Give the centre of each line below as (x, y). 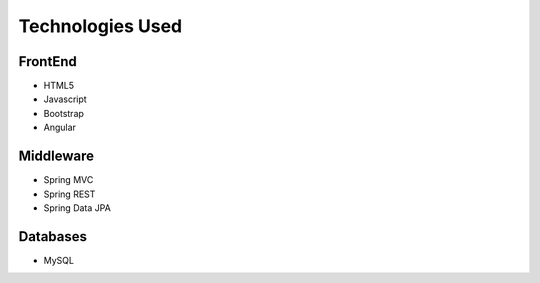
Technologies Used (100, 26)
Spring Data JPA (77, 207)
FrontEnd (47, 61)
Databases (53, 236)
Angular (60, 127)
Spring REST (69, 194)
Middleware (56, 156)
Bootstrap (64, 113)
